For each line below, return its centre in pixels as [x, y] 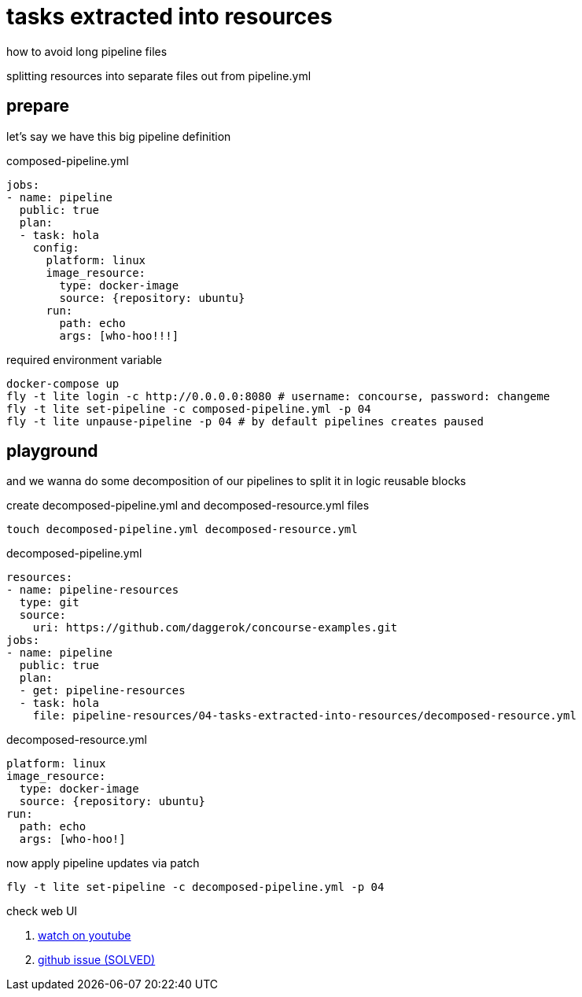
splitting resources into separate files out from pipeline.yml [159, 75]
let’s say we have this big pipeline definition [119, 136]
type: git [49, 603]
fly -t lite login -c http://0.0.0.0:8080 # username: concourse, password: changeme [278, 396]
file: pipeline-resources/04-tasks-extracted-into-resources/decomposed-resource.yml [304, 716]
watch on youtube [85, 936]
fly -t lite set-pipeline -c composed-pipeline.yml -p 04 [189, 408]
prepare [38, 106]
